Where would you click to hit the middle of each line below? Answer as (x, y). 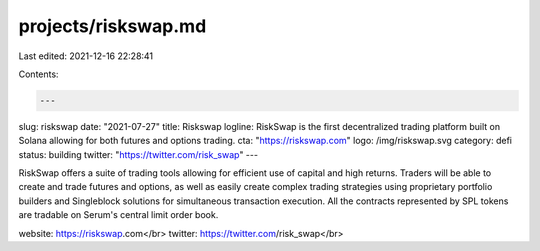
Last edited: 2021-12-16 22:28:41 (86, 56)
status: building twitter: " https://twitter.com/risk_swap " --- (138, 154)
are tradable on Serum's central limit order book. (118, 215)
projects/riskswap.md (112, 26)
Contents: (38, 74)
